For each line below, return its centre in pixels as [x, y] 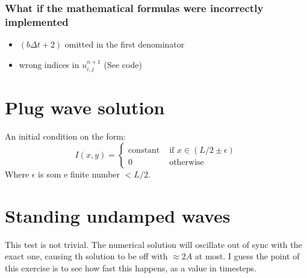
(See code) [123, 64]
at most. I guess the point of [247, 256]
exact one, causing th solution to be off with [86, 256]
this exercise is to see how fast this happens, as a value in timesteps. [131, 267]
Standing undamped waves [118, 215]
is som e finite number [79, 174]
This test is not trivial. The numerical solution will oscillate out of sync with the [153, 244]
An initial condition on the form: [65, 136]
